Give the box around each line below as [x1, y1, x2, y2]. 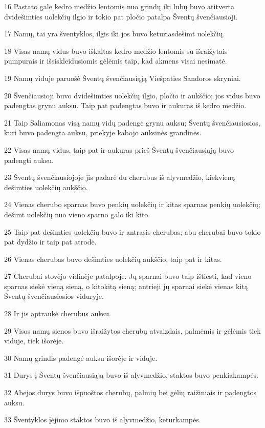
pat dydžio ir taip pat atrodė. [4, 236, 97, 247]
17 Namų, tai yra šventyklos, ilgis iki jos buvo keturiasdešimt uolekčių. [4, 28, 225, 39]
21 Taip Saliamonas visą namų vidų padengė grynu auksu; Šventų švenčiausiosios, [4, 117, 260, 128]
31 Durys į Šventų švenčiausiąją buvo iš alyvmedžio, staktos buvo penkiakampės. [4, 370, 259, 380]
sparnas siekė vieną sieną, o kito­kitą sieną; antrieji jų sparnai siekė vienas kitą [4, 280, 248, 291]
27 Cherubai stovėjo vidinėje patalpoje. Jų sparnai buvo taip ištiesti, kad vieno [4, 271, 252, 281]
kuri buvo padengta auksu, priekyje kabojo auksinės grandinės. [4, 127, 202, 138]
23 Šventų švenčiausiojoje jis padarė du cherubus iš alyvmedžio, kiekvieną [4, 172, 235, 182]
